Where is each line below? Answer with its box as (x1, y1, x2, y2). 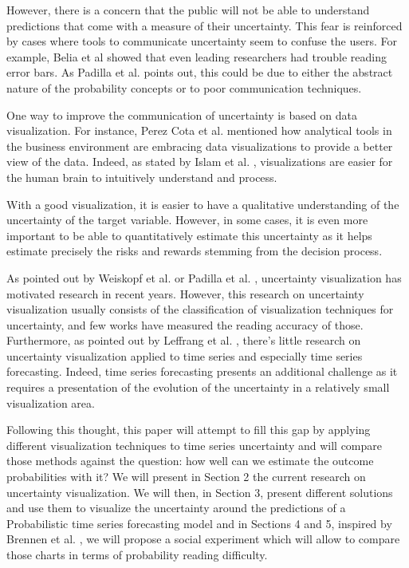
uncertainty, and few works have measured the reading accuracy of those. (6, 316, 364, 333)
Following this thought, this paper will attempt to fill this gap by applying (6, 421, 371, 438)
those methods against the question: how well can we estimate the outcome (6, 452, 374, 469)
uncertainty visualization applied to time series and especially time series (6, 347, 363, 364)
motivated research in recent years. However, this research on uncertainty (6, 285, 364, 302)
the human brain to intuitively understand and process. (6, 168, 277, 185)
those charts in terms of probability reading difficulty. (6, 546, 268, 562)
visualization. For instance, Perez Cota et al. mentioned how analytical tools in (6, 122, 392, 139)
